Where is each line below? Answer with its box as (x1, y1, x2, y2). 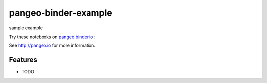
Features (9, 56, 37, 64)
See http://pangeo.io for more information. (9, 42, 96, 49)
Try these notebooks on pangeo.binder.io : (9, 34, 96, 40)
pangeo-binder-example (9, 7, 112, 18)
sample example (9, 25, 43, 31)
